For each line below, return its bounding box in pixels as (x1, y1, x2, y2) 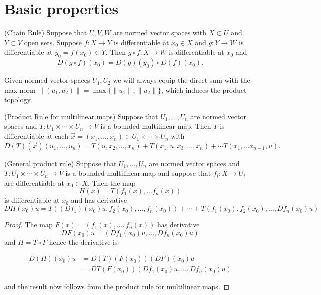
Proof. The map (4, 219, 53, 230)
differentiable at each (4, 131, 68, 141)
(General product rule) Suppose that (4, 158, 117, 168)
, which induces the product (161, 84, 247, 95)
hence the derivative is (49, 236, 118, 247)
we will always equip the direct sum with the (113, 75, 250, 85)
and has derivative (71, 195, 127, 205)
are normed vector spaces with (113, 27, 207, 38)
